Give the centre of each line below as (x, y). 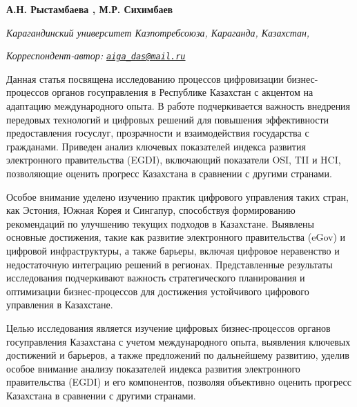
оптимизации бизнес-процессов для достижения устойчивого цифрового (158, 291)
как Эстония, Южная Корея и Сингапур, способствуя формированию (151, 210)
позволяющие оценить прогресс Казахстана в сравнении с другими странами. (169, 173)
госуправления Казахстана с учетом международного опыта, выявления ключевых (178, 341)
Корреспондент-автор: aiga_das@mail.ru (96, 56)
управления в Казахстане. (60, 305)
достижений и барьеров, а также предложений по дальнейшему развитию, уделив (178, 355)
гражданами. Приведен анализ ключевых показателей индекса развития (156, 146)
